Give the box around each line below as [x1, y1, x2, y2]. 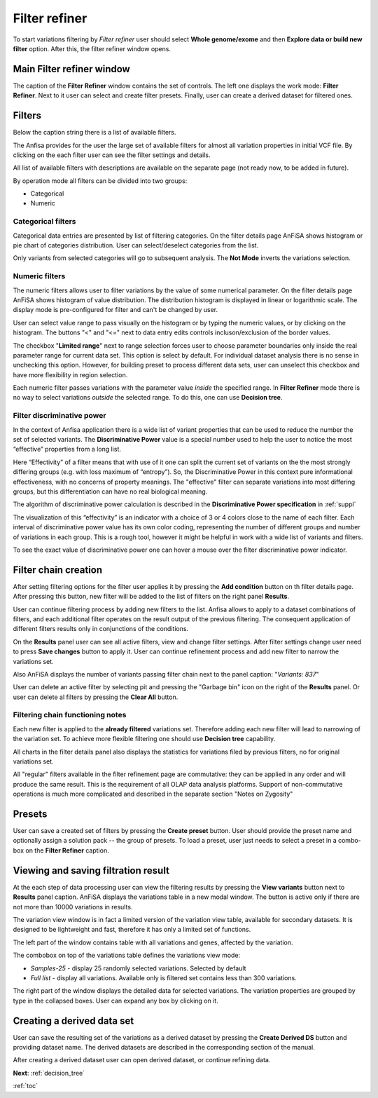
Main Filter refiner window [13, 63, 131, 75]
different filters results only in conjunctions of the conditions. [13, 625, 189, 633]
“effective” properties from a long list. [13, 445, 122, 454]
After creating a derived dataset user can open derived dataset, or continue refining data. [13, 1056, 271, 1064]
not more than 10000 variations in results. [13, 902, 133, 911]
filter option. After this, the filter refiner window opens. [13, 44, 171, 53]
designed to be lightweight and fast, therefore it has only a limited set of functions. [13, 926, 251, 934]
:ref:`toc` [13, 1082, 38, 1090]
